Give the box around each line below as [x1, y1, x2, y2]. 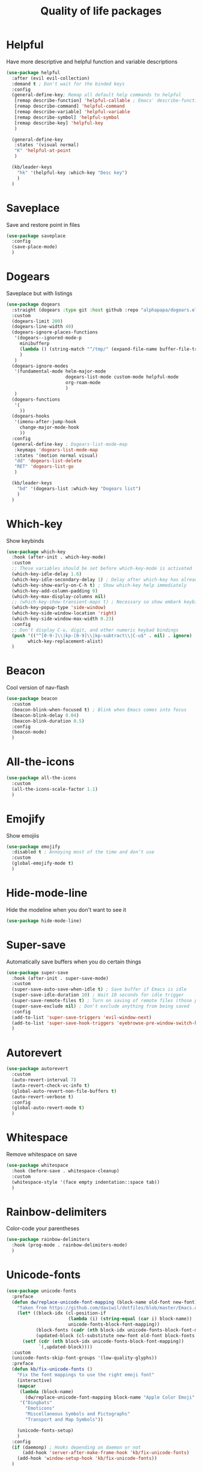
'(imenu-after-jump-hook [14, 419, 77, 425]
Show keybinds [6, 537, 44, 544]
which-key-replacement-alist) [28, 638, 103, 645]
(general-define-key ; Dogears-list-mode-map [11, 441, 128, 447]
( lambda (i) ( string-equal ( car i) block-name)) [68, 1316, 192, 1322]
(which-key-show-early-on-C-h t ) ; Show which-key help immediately [11, 582, 187, 588]
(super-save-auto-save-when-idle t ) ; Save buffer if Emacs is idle [11, 986, 187, 992]
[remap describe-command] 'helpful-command [14, 104, 125, 110]
